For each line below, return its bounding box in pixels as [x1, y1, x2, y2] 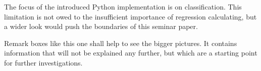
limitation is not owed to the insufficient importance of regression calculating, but [4, 11, 257, 21]
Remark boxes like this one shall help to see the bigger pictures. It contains [4, 37, 237, 48]
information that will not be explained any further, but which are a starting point [4, 47, 257, 58]
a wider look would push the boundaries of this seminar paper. [4, 21, 198, 31]
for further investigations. [4, 57, 83, 67]
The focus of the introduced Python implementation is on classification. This [4, 1, 242, 11]
